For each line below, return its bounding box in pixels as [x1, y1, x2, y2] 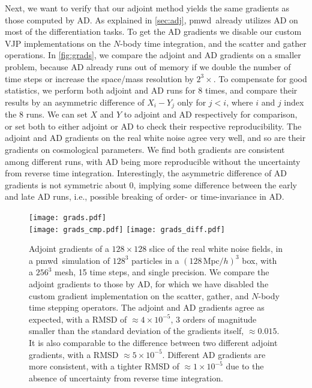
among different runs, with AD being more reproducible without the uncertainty [5, 155, 301, 167]
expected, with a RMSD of [29, 312, 127, 325]
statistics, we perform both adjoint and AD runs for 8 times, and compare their [5, 84, 298, 97]
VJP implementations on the [5, 37, 111, 49]
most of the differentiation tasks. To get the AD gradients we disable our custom [5, 25, 302, 38]
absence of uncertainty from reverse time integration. [29, 371, 223, 384]
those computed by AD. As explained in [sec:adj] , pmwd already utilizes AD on [5, 13, 298, 26]
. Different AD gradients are [162, 348, 266, 360]
